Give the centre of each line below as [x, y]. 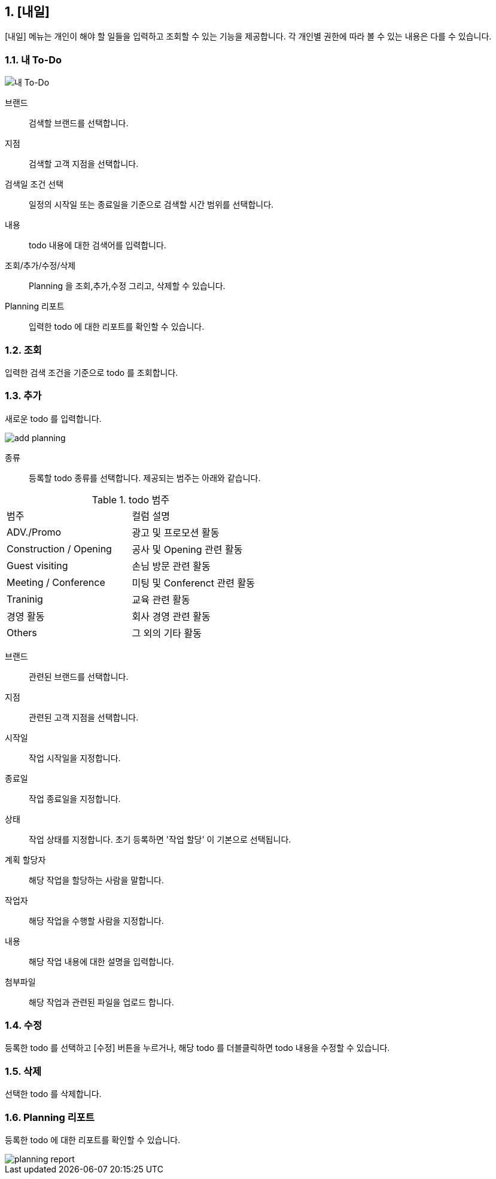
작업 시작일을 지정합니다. [75, 758]
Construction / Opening [59, 549]
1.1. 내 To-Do [34, 60]
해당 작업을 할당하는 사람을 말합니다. [96, 880]
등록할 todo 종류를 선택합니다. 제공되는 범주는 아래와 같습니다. [145, 478]
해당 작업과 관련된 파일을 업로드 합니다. [101, 1002]
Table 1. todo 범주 [131, 499]
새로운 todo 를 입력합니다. [53, 418]
